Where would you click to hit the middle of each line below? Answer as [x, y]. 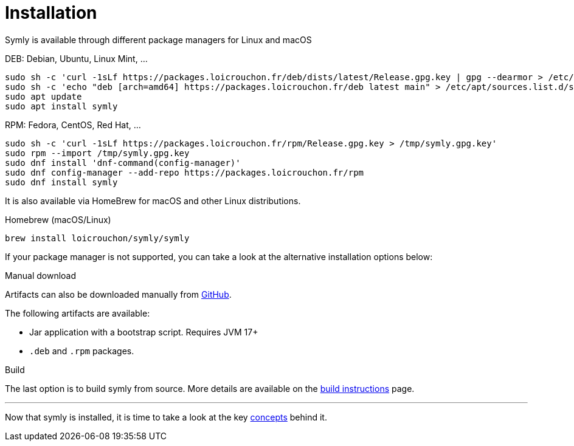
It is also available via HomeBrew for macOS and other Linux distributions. [153, 201]
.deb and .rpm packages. [82, 351]
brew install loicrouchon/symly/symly [97, 238]
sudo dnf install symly [61, 182]
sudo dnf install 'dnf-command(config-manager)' [123, 163]
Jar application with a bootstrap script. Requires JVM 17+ [144, 332]
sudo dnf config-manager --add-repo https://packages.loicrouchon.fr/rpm [185, 172]
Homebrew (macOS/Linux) [58, 219]
